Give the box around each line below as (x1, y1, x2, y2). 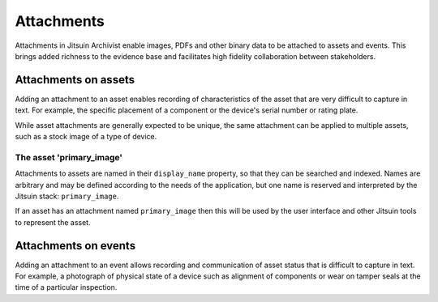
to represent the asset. (15, 217, 91, 227)
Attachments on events (15, 239, 136, 253)
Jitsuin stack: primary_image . (15, 191, 119, 201)
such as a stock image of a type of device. (15, 132, 157, 142)
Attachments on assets (15, 73, 135, 87)
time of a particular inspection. (15, 283, 118, 292)
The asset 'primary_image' (15, 151, 123, 163)
